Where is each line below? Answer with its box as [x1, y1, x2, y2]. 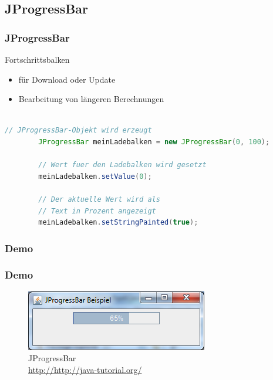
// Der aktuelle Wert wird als [38, 195, 160, 203]
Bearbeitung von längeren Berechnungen [18, 93, 164, 105]
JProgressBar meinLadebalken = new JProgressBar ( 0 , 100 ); [38, 137, 270, 146]
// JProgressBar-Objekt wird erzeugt [5, 126, 152, 135]
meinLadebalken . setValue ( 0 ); [38, 172, 152, 181]
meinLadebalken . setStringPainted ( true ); [38, 218, 198, 227]
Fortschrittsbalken [5, 53, 70, 65]
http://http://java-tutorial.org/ [28, 363, 142, 375]
